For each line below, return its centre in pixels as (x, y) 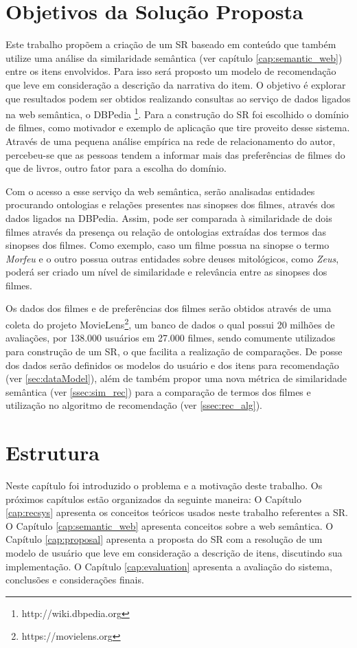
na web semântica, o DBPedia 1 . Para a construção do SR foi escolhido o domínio (177, 113)
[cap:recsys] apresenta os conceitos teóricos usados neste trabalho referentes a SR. (177, 512)
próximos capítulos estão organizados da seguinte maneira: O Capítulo (154, 499)
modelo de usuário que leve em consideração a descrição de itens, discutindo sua (174, 552)
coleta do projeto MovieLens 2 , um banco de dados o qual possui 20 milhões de (170, 323)
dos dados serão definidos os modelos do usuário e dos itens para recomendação (172, 365)
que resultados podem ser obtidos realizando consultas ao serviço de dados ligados (178, 98)
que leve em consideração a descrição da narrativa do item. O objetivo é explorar (176, 84)
